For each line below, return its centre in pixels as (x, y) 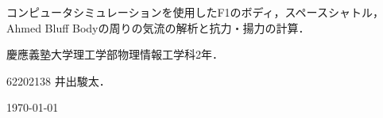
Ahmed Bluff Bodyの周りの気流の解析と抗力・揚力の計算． (158, 27)
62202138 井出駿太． (58, 80)
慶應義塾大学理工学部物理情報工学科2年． (115, 54)
